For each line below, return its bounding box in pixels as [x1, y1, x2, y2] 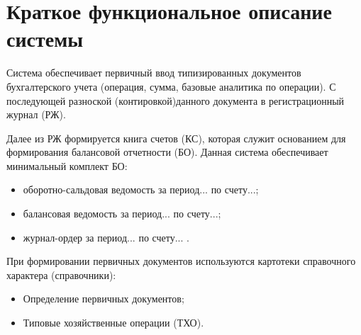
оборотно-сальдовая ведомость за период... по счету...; [23, 182, 259, 197]
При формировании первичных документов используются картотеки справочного [6, 254, 356, 268]
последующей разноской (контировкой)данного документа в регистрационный [6, 93, 345, 108]
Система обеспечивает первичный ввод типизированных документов [6, 65, 301, 80]
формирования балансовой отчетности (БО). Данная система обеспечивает [6, 144, 328, 159]
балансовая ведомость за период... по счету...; [23, 206, 221, 221]
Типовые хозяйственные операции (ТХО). [23, 315, 204, 330]
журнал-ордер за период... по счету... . [23, 229, 189, 244]
